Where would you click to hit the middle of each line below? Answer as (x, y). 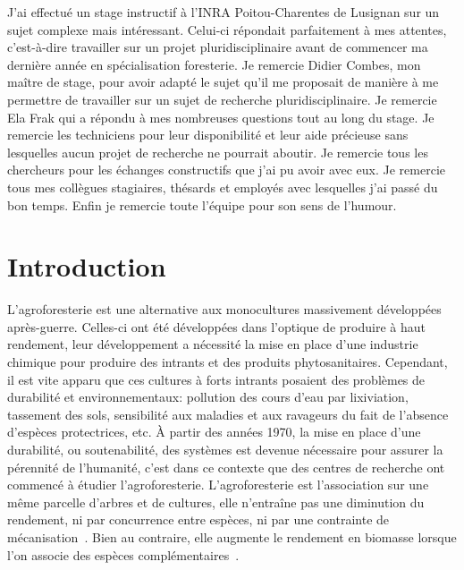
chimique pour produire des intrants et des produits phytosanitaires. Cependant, (228, 362)
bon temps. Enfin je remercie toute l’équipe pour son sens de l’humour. (202, 204)
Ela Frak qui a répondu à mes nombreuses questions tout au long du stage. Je (221, 117)
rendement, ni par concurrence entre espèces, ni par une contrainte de (198, 519)
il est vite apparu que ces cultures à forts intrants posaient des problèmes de (216, 379)
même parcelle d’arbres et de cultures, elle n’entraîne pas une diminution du (216, 502)
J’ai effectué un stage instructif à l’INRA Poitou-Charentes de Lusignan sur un (224, 12)
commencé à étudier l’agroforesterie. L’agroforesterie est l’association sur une (218, 485)
